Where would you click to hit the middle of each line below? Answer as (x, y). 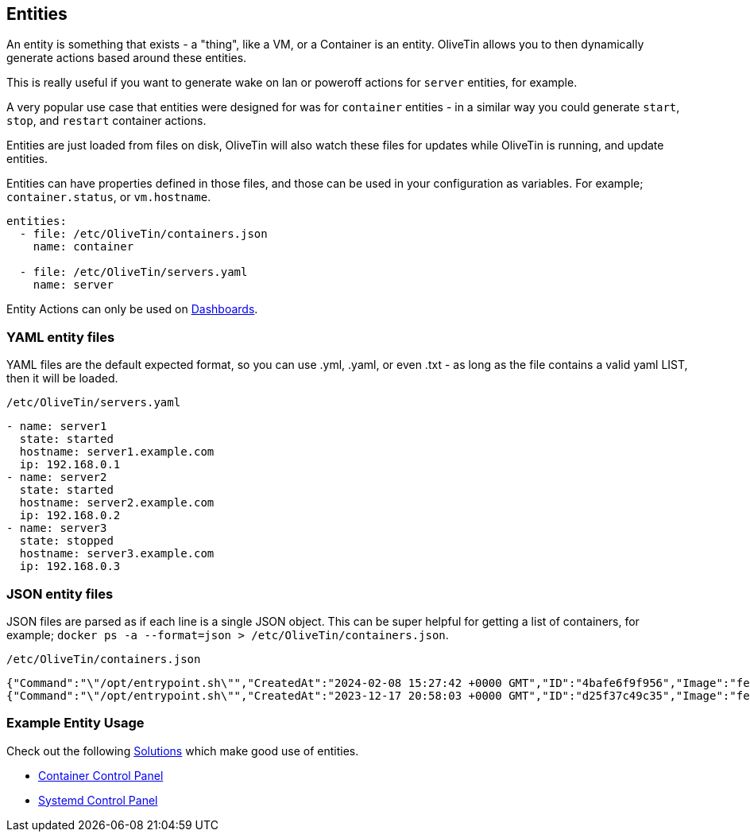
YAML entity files (61, 337)
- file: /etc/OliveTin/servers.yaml (133, 272)
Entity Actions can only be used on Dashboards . (132, 309)
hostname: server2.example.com (117, 503)
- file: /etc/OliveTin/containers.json (143, 234)
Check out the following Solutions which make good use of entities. (183, 751)
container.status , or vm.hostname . (109, 197)
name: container (83, 247)
